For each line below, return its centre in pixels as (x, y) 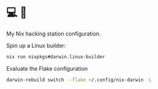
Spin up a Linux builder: (36, 45)
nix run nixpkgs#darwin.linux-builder (56, 56)
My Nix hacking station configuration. (54, 33)
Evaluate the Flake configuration (47, 68)
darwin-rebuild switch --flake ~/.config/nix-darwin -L (79, 80)
